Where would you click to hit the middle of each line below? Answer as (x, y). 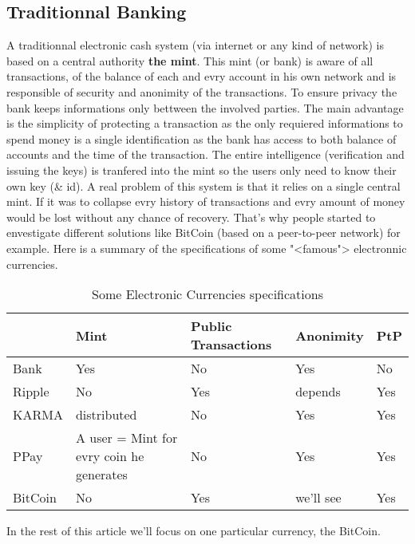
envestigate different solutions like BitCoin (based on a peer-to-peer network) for (204, 233)
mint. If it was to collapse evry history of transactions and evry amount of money (206, 201)
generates (101, 475)
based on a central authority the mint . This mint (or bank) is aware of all (190, 60)
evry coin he (110, 456)
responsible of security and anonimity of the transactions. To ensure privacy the (202, 91)
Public (211, 326)
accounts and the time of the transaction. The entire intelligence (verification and (206, 154)
